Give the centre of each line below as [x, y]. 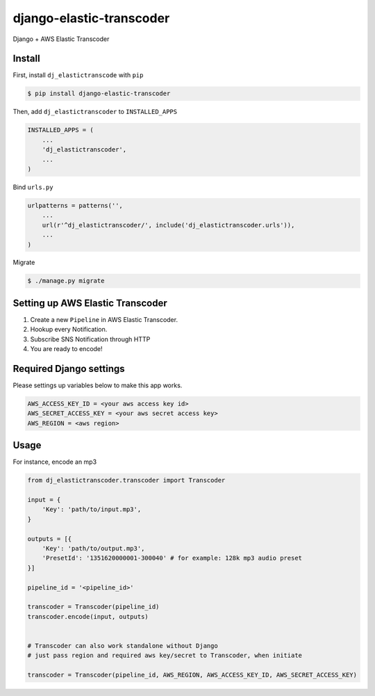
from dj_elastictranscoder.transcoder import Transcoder [126, 480]
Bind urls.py [33, 187]
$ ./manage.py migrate [66, 281]
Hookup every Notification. [69, 330]
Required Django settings [69, 369]
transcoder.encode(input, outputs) [88, 616]
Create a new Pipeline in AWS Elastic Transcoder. [104, 319]
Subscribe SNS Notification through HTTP [90, 339]
